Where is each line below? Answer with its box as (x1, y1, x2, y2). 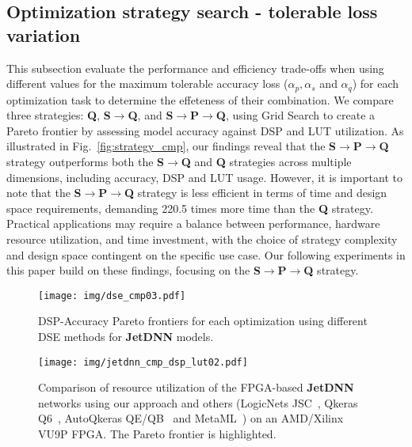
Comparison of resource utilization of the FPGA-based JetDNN (38, 379, 354, 396)
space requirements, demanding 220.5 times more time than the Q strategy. (6, 199, 373, 216)
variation (6, 22, 81, 47)
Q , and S (128, 107, 174, 123)
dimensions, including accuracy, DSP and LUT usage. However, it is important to (6, 169, 402, 185)
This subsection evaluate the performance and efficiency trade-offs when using (6, 59, 384, 76)
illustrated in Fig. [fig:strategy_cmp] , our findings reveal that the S (6, 138, 337, 154)
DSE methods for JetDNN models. (38, 328, 214, 345)
